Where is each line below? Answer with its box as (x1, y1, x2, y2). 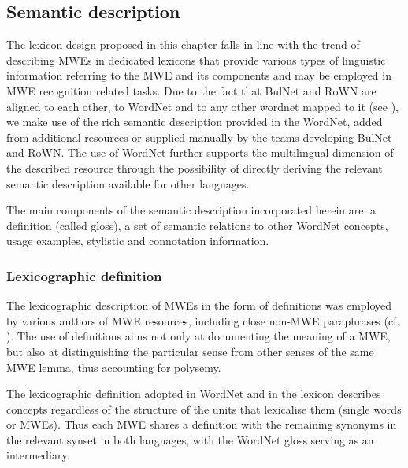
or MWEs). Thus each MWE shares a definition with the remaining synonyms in (6, 416, 397, 433)
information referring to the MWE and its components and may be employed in (6, 67, 391, 84)
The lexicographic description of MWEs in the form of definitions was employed (6, 297, 392, 314)
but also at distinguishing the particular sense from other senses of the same (6, 343, 374, 359)
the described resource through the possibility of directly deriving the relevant (6, 159, 383, 176)
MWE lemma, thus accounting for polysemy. (6, 358, 221, 375)
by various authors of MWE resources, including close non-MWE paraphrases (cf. (6, 312, 400, 329)
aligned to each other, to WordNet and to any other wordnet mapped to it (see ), (6, 98, 399, 114)
